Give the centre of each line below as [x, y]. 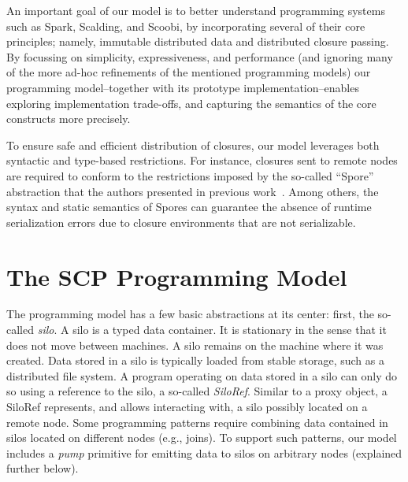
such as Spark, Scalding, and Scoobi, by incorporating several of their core [186, 26]
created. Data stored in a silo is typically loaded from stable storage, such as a [195, 360]
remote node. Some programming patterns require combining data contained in [197, 422]
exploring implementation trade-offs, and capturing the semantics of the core [191, 103]
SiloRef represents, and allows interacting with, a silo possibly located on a [187, 406]
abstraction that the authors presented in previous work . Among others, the [193, 191]
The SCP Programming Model [177, 276]
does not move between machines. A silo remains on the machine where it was [195, 345]
